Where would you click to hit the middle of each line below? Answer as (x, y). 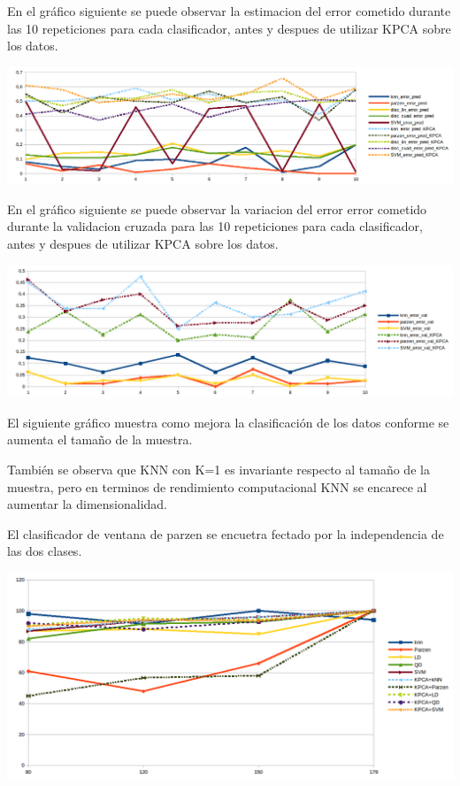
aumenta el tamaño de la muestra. (100, 439)
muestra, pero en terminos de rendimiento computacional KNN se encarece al (217, 486)
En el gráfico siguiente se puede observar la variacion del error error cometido (217, 208)
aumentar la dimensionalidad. (87, 504)
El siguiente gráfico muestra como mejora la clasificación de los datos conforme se (228, 422)
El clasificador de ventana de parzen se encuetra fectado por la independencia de (226, 533)
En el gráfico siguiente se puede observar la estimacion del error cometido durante (229, 11)
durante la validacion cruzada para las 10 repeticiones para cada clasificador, (215, 226)
